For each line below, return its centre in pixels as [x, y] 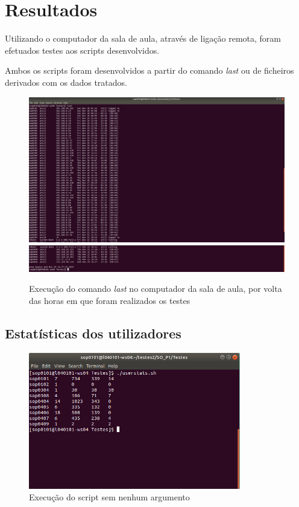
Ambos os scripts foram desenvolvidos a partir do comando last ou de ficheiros [149, 70]
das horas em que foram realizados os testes [110, 300]
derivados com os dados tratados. [66, 82]
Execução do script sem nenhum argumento [109, 497]
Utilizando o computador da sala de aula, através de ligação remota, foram [143, 38]
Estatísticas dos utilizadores [93, 333]
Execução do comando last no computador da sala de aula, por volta [156, 289]
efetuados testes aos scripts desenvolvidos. [82, 50]
